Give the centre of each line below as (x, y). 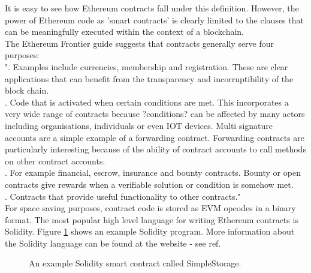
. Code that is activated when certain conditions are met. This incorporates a (147, 102)
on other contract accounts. (55, 160)
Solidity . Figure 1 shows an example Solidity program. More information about (150, 231)
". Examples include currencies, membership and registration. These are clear (147, 66)
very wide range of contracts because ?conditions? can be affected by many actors (155, 114)
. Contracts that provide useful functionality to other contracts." (123, 196)
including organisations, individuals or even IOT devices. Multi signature (139, 125)
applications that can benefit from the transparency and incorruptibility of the (149, 78)
